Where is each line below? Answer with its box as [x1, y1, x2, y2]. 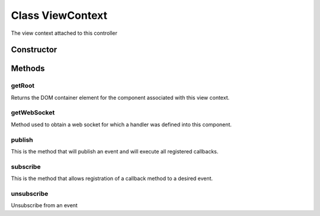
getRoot [11, 81, 35, 90]
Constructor [11, 45, 57, 55]
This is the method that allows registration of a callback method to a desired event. [11, 175, 213, 182]
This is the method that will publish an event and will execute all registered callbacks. [11, 148, 219, 155]
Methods [11, 64, 45, 74]
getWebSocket [11, 109, 55, 117]
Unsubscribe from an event [11, 202, 78, 209]
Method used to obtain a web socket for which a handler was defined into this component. [11, 121, 232, 128]
